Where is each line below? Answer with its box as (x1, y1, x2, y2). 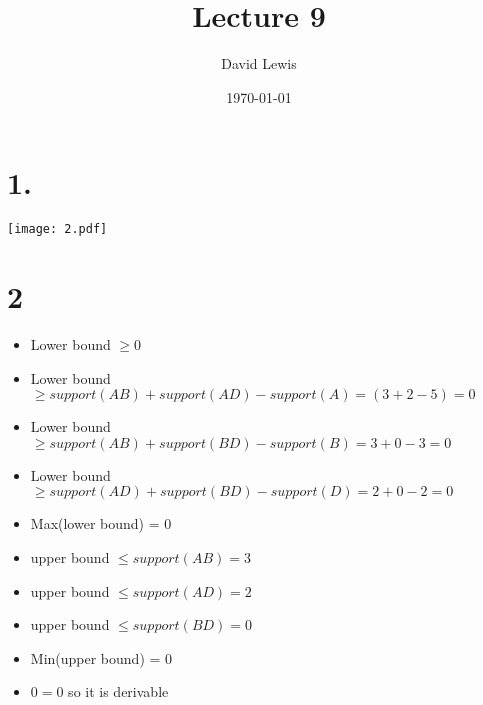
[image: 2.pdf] (7, 222, 108, 237)
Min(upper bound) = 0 (30, 647, 173, 668)
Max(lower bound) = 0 (30, 513, 172, 534)
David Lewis (221, 53, 297, 74)
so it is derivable (68, 681, 169, 702)
